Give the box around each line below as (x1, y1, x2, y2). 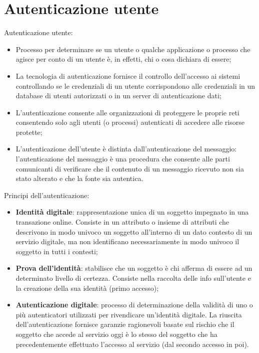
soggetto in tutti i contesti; (15, 246, 98, 256)
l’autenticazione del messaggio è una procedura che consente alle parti (15, 153, 230, 164)
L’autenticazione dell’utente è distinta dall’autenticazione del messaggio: (15, 143, 237, 154)
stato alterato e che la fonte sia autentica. (15, 173, 143, 184)
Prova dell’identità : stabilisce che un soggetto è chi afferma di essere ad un (15, 263, 252, 273)
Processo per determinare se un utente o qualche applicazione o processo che (15, 44, 250, 54)
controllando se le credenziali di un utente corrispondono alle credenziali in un (15, 80, 255, 91)
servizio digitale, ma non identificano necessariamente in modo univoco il (15, 236, 239, 247)
